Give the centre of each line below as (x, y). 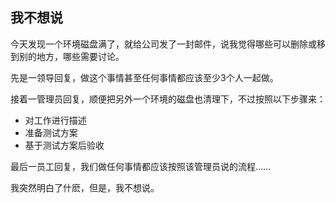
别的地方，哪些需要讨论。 (71, 56)
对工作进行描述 (55, 120)
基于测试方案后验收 (64, 145)
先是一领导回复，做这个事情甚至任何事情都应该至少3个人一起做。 (144, 77)
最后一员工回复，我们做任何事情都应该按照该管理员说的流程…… (141, 166)
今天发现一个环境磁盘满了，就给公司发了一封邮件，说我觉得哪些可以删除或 (163, 44)
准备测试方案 (51, 132)
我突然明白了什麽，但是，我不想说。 (85, 187)
